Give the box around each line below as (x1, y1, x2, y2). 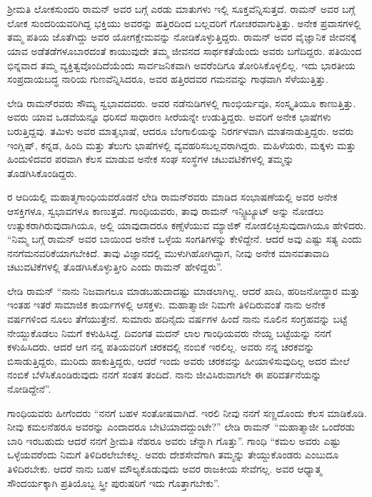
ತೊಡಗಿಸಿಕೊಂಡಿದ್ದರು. (7, 165, 77, 180)
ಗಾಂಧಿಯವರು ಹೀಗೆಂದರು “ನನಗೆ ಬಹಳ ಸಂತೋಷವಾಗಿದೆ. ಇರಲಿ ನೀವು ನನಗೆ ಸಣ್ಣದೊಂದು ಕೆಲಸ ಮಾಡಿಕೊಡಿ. (7, 405, 367, 420)
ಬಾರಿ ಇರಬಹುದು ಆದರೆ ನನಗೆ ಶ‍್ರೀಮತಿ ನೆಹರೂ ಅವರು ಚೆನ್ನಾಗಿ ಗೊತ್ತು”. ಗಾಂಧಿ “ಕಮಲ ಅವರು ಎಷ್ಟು (7, 433, 341, 448)
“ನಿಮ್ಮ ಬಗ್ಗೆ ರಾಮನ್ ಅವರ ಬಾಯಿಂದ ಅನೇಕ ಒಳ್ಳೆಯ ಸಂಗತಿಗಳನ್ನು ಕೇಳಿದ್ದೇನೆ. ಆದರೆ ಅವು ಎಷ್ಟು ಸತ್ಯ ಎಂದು (7, 231, 362, 246)
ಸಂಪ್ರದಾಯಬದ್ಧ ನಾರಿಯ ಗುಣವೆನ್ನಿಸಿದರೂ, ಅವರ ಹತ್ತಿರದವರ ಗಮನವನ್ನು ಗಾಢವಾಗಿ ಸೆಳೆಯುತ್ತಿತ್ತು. (7, 71, 328, 86)
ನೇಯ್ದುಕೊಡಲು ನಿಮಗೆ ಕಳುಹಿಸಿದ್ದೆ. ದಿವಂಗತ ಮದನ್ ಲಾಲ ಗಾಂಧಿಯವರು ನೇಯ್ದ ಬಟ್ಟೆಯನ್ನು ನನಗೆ (7, 325, 331, 340)
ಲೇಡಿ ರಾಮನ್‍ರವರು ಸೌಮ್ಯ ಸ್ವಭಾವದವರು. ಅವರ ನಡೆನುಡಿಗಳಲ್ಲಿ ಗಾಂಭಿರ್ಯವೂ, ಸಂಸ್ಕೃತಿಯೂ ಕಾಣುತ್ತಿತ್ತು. (7, 95, 356, 110)
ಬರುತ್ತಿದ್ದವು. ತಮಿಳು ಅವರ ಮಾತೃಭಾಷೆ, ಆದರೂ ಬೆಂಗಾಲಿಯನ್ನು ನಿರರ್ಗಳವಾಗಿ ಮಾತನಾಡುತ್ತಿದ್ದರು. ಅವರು (7, 123, 354, 138)
